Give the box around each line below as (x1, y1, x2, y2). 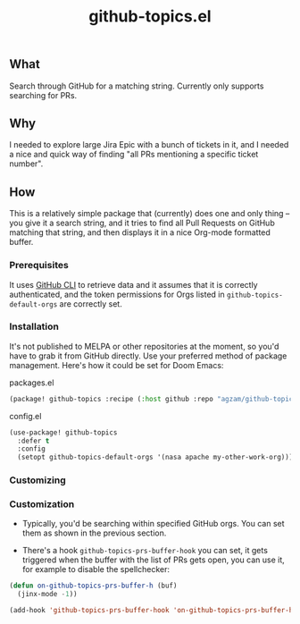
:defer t (17, 436, 50, 445)
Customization (9, 498, 75, 510)
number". (9, 158, 44, 169)
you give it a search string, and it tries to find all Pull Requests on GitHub (9, 217, 275, 229)
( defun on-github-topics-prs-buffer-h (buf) (9, 581, 178, 591)
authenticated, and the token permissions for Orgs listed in (9, 289, 225, 299)
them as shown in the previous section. (21, 527, 167, 538)
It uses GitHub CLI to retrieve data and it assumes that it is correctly (9, 279, 258, 290)
